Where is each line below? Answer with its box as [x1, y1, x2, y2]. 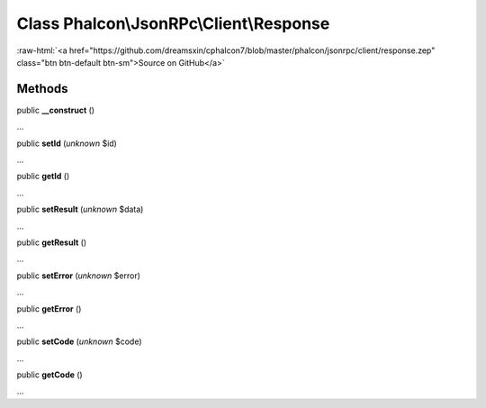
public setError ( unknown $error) [16, 270, 141, 281]
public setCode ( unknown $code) [16, 336, 143, 347]
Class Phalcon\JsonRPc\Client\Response [16, 14, 330, 33]
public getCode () [16, 369, 83, 380]
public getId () [16, 171, 70, 182]
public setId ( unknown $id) [16, 138, 117, 149]
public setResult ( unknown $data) [16, 204, 144, 215]
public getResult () [16, 237, 87, 248]
